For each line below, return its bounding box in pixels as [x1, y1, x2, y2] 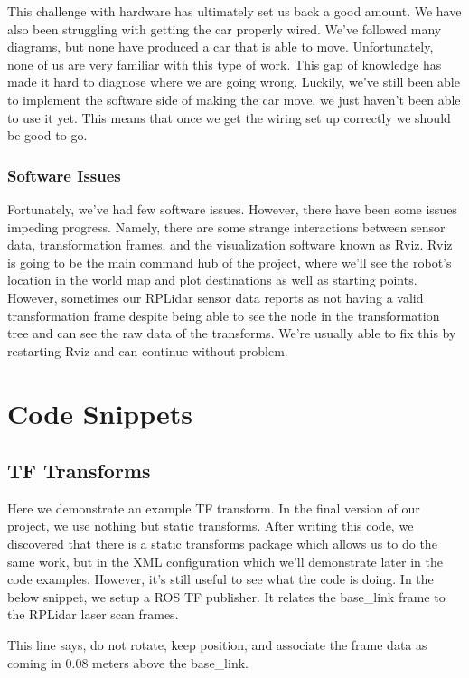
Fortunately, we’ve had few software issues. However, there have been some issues [7, 199, 457, 218]
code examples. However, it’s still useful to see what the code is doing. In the [7, 570, 434, 589]
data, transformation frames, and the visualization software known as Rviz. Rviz [7, 235, 453, 254]
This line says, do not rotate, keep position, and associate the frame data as [7, 636, 427, 654]
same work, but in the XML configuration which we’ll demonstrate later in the [7, 551, 443, 570]
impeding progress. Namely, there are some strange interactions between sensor [7, 217, 446, 236]
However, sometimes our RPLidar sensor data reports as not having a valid [7, 287, 424, 306]
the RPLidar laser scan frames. [7, 605, 179, 624]
